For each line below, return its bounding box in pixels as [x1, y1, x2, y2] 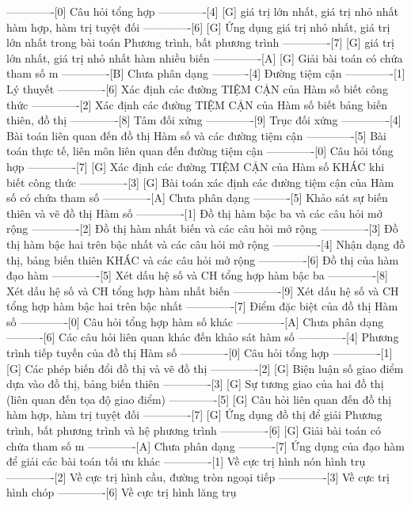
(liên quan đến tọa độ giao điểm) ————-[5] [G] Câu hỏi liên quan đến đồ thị [6, 390, 392, 407]
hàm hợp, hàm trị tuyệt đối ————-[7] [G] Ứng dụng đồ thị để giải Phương [6, 406, 382, 423]
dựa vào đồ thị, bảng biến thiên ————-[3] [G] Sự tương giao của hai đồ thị [6, 375, 384, 392]
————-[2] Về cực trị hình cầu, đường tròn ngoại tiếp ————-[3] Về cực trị [6, 468, 390, 485]
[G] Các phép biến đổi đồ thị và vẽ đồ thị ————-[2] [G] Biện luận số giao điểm [6, 360, 404, 376]
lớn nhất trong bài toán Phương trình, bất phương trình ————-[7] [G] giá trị [6, 34, 394, 51]
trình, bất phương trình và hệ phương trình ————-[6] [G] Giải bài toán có [6, 422, 381, 439]
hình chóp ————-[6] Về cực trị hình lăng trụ [6, 484, 237, 500]
